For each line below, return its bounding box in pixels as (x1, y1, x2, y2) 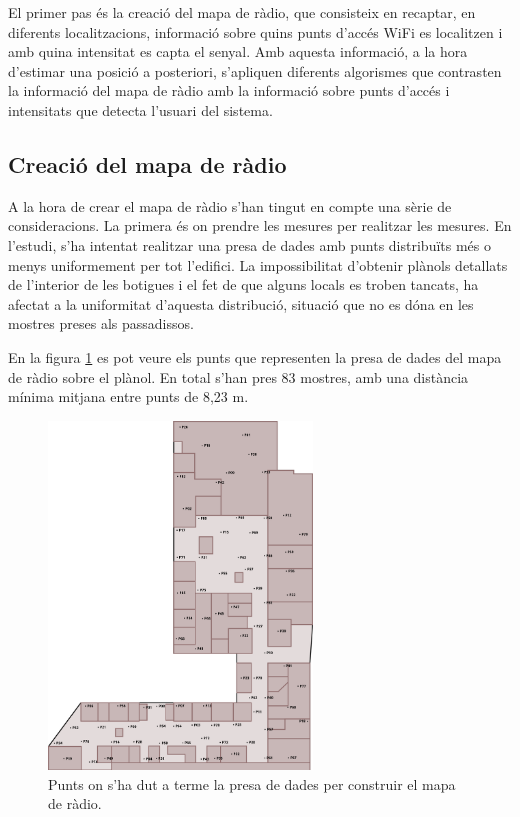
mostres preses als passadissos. (8, 313, 194, 334)
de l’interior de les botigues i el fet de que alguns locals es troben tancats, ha (8, 274, 479, 295)
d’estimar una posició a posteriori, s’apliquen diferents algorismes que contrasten (8, 60, 502, 81)
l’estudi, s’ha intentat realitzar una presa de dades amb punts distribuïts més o (8, 234, 491, 255)
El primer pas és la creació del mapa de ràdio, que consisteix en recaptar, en (8, 2, 476, 22)
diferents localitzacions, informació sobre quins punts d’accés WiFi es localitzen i (8, 21, 503, 42)
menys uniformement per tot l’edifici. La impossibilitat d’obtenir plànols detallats (8, 254, 508, 275)
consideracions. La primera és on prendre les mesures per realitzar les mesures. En (8, 215, 512, 236)
